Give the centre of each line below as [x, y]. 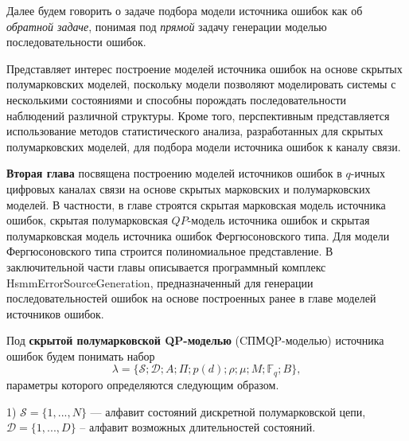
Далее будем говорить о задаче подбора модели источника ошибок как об [185, 10]
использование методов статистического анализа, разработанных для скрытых [195, 131]
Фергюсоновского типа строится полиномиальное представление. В [170, 251]
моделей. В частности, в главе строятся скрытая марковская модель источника [196, 204]
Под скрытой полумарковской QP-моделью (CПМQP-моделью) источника [195, 340]
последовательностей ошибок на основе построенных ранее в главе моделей [191, 298]
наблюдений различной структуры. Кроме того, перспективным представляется [198, 115]
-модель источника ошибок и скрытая [279, 220]
